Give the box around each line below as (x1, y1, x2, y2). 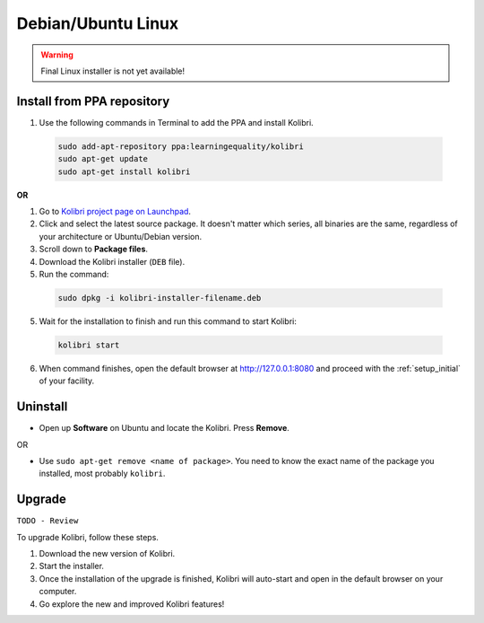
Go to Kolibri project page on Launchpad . (39, 206, 192, 216)
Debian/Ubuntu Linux (16, 13, 179, 33)
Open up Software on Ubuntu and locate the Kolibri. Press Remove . (39, 423, 290, 434)
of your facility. (39, 375, 95, 386)
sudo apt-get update (57, 154, 148, 164)
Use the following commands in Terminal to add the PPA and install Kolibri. (39, 117, 314, 127)
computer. (39, 586, 77, 597)
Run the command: (39, 268, 109, 279)
